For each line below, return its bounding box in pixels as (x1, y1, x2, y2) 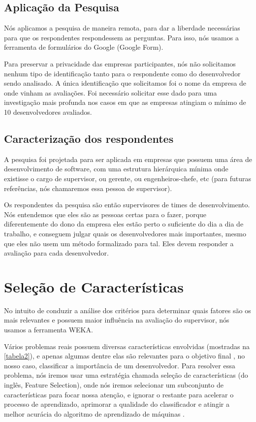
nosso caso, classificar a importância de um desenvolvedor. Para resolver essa (4, 360, 235, 370)
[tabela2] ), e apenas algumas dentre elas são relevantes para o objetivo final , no (4, 351, 245, 361)
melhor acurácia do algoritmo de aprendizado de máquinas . (4, 408, 185, 419)
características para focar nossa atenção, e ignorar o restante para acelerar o (4, 389, 234, 399)
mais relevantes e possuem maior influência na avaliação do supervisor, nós (4, 315, 229, 325)
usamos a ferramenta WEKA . (4, 325, 93, 334)
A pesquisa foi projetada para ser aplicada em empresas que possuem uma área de (4, 154, 252, 164)
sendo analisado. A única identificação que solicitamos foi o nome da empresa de (4, 78, 246, 88)
